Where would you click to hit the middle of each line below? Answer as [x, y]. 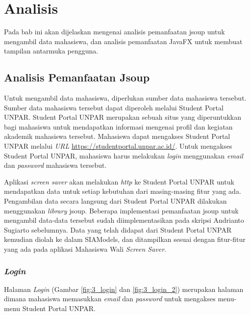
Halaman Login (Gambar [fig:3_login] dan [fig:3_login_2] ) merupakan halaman [124, 289]
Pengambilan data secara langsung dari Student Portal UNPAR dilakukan [115, 201]
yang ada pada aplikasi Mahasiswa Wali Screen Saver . [85, 249]
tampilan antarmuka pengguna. [51, 51]
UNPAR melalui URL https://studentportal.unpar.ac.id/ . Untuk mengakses [118, 146]
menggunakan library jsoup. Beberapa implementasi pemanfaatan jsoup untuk [121, 210]
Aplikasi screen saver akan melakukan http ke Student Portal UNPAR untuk [119, 181]
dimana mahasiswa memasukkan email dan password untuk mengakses [110, 299]
